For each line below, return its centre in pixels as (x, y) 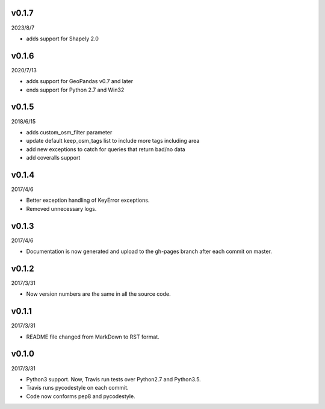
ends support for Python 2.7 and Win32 (75, 90)
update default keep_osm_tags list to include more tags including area (113, 141)
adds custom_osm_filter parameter (69, 132)
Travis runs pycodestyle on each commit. (77, 388)
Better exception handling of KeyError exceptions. (88, 200)
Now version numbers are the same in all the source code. (98, 294)
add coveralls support (53, 158)
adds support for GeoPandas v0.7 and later (80, 81)
